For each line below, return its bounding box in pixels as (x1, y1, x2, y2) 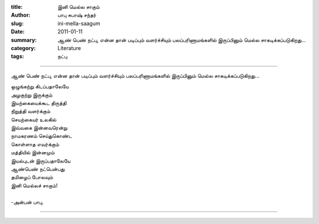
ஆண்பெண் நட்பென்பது (11, 166, 65, 173)
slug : (11, 19, 24, 27)
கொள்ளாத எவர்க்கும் (11, 140, 59, 147)
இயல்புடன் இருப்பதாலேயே (11, 157, 71, 164)
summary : (11, 36, 37, 44)
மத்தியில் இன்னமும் (11, 149, 55, 156)
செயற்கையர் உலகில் (11, 116, 57, 123)
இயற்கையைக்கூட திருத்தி (11, 99, 67, 106)
